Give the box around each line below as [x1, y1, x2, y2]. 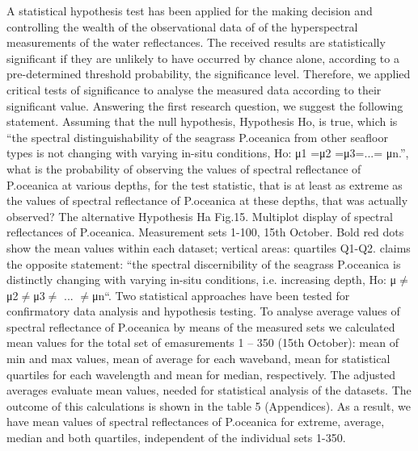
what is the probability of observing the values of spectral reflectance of [6, 160, 361, 177]
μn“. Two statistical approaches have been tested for [92, 286, 350, 303]
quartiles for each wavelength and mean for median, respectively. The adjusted [6, 365, 396, 382]
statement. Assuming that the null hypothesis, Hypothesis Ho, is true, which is [6, 113, 398, 130]
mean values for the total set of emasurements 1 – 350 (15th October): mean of [6, 334, 399, 351]
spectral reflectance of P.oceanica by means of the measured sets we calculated [6, 318, 395, 335]
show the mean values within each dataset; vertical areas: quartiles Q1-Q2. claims [6, 239, 411, 256]
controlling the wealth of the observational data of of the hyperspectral [6, 18, 358, 35]
